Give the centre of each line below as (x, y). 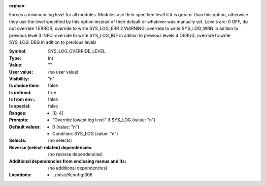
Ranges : (18, 113)
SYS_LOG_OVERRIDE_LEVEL (77, 51)
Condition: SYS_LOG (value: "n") (85, 134)
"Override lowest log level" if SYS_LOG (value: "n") (104, 120)
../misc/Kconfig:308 (73, 175)
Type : (15, 58)
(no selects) (60, 140)
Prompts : (19, 120)
